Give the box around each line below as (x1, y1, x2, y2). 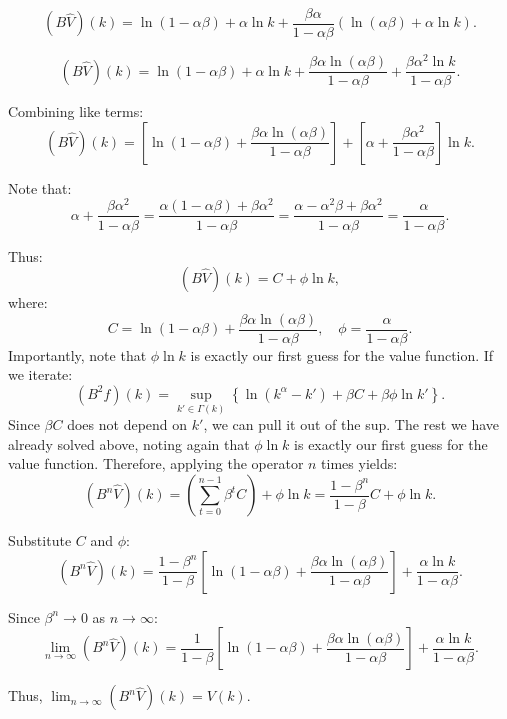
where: (8, 292, 48, 313)
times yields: (321, 453, 398, 474)
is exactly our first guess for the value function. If (190, 344, 494, 365)
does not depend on (67, 414, 188, 435)
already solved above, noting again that (8, 433, 250, 454)
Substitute (8, 530, 72, 551)
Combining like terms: (8, 101, 144, 122)
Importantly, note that (8, 344, 147, 365)
